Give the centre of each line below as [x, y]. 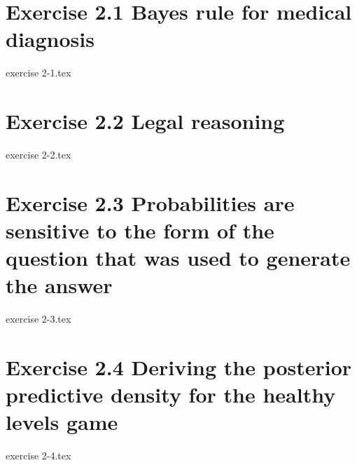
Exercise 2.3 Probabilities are [150, 202]
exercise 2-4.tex [38, 456]
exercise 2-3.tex [38, 319]
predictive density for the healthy [171, 395]
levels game [62, 422]
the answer [59, 285]
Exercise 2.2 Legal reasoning [145, 121]
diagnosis [50, 39]
